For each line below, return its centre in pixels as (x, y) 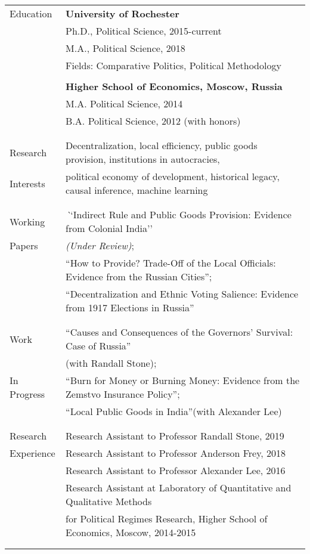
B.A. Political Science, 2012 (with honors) (153, 121)
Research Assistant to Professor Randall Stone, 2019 (175, 436)
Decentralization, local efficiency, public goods (162, 145)
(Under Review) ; (100, 245)
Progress (27, 394)
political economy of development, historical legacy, (173, 176)
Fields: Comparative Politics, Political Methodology (173, 65)
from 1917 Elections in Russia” (130, 307)
